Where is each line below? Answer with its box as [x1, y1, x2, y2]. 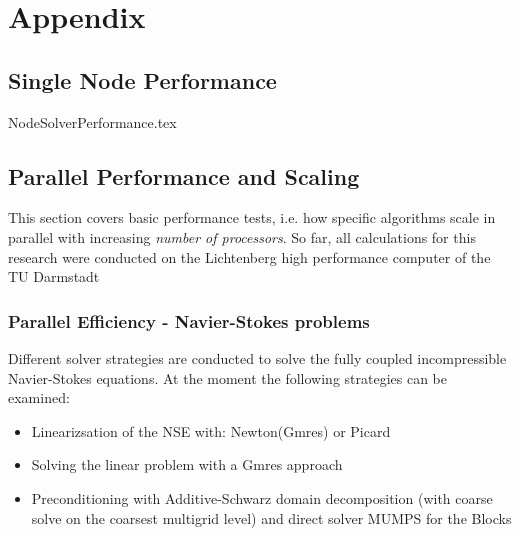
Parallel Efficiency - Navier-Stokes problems [8, 308, 370, 333]
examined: [8, 387, 70, 408]
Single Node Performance [8, 64, 277, 95]
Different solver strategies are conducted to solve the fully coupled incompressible [8, 347, 507, 368]
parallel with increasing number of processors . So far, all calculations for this [8, 226, 476, 247]
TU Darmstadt [8, 266, 100, 287]
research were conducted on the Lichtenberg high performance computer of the [8, 246, 491, 267]
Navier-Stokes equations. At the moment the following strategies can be [8, 367, 448, 388]
